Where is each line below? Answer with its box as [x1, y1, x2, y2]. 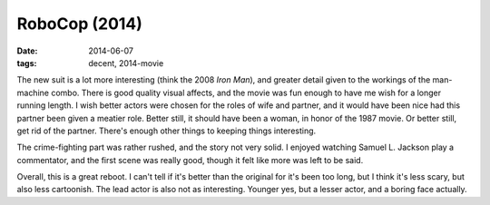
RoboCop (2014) [16, 14, 142, 34]
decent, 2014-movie [88, 57, 164, 68]
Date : [16, 45, 38, 56]
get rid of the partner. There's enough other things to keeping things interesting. [16, 125, 317, 136]
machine [16, 87, 50, 98]
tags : [16, 57, 37, 68]
